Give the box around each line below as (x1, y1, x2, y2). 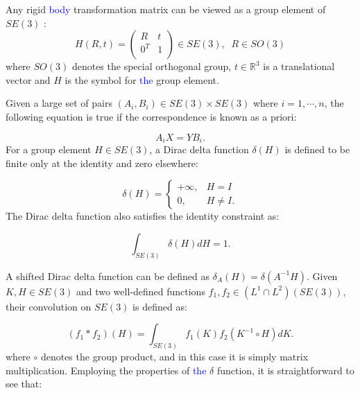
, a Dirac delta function (149, 142, 249, 157)
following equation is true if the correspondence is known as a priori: (6, 109, 297, 123)
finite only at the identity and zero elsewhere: (6, 155, 198, 170)
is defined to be (284, 142, 350, 157)
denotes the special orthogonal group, (71, 59, 232, 73)
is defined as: (132, 299, 187, 313)
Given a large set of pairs (6, 96, 112, 110)
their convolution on (6, 299, 92, 313)
